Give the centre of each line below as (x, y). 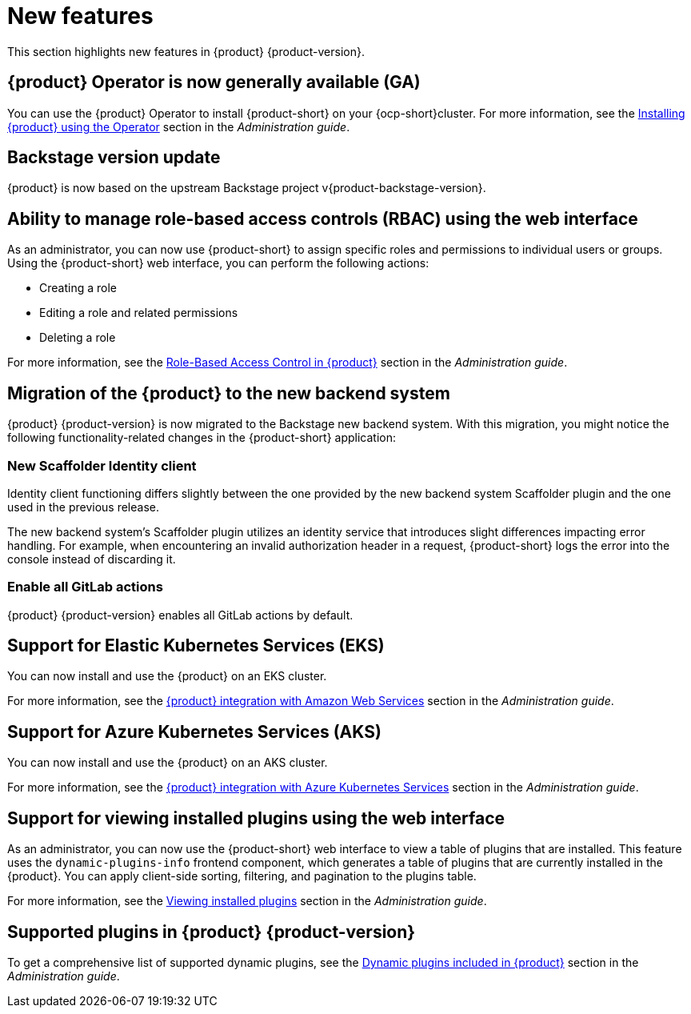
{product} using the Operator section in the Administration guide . (179, 126)
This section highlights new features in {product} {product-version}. (186, 51)
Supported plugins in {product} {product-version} (212, 932)
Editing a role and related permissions (139, 313)
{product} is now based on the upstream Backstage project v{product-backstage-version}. (247, 188)
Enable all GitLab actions (85, 587)
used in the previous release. (83, 507)
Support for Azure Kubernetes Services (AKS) (194, 731)
